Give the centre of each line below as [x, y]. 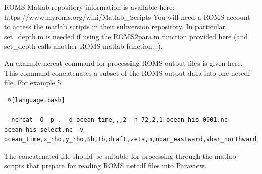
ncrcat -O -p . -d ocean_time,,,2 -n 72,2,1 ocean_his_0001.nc [119, 119]
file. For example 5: [34, 83]
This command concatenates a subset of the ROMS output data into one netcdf [127, 73]
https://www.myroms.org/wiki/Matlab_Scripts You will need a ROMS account [127, 16]
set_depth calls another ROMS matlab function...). [83, 46]
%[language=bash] [37, 100]
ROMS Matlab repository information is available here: [89, 7]
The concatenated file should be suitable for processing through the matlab [120, 156]
